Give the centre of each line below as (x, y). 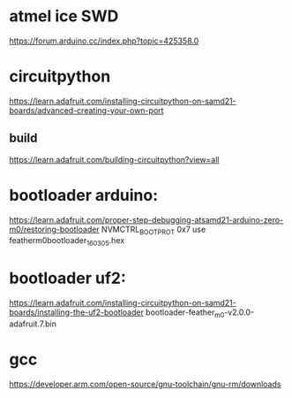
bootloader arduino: (84, 195)
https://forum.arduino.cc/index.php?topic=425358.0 (104, 41)
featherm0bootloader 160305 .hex (67, 242)
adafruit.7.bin (33, 324)
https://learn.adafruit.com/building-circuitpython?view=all (114, 159)
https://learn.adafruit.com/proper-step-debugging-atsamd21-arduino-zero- (146, 219)
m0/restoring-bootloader (54, 229)
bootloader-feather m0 (185, 313)
